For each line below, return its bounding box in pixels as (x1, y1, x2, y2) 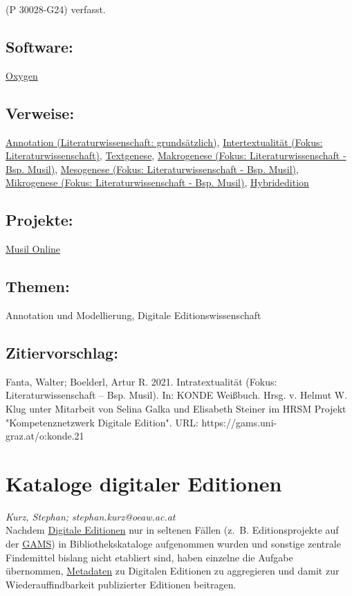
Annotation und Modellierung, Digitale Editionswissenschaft (6, 307, 261, 322)
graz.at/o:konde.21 (6, 428, 84, 443)
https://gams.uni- (201, 415, 277, 429)
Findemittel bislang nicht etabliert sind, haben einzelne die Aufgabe (6, 550, 293, 564)
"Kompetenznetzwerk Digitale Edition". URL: (6, 415, 198, 429)
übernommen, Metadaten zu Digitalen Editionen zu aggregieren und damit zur (6, 563, 340, 578)
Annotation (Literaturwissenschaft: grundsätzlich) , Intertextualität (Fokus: (6, 134, 323, 149)
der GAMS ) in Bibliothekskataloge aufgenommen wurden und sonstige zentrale (6, 536, 341, 551)
